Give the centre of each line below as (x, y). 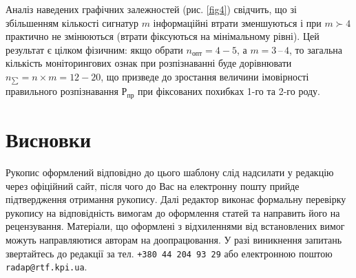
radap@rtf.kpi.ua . (46, 267)
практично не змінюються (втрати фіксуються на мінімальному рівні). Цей (163, 36)
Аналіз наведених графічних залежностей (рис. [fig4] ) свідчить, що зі (151, 9)
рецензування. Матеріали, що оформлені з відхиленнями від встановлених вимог (175, 226)
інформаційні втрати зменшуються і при (237, 22)
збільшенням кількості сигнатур (72, 22)
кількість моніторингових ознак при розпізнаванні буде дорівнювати (149, 63)
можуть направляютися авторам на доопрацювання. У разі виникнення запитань (174, 239)
